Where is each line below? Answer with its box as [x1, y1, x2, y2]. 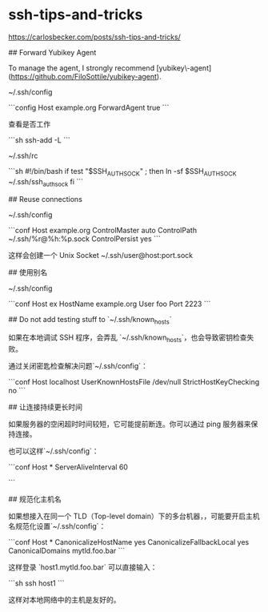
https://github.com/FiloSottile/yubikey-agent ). [10, 71, 162, 81]
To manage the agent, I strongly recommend [8, 62, 154, 73]
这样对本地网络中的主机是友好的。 [8, 595, 121, 605]
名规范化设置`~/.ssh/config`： [8, 521, 106, 531]
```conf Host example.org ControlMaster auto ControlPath [8, 225, 198, 235]
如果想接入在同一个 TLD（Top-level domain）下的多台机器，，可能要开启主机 [8, 511, 260, 521]
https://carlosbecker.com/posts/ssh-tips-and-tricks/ [8, 32, 182, 42]
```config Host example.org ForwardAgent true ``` [8, 103, 170, 112]
